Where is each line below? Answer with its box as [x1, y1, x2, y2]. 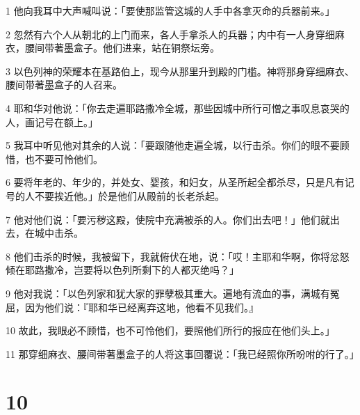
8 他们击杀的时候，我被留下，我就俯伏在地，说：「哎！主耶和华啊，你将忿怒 [6, 249, 350, 263]
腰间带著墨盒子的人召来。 [6, 77, 122, 92]
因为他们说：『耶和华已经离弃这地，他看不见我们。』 [24, 299, 259, 314]
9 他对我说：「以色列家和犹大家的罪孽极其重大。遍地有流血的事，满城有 [6, 285, 330, 300]
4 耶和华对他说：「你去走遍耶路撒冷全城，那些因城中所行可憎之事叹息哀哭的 [6, 100, 350, 115]
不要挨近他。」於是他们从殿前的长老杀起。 [34, 188, 224, 203]
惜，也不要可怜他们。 [6, 151, 103, 166]
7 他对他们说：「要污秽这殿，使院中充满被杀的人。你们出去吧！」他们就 [6, 212, 330, 226]
